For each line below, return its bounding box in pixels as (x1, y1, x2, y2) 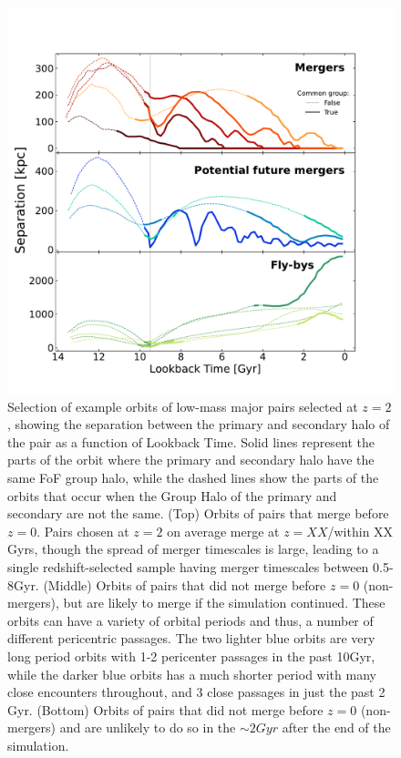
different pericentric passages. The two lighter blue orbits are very (7, 629, 375, 648)
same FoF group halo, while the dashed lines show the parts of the (7, 467, 379, 487)
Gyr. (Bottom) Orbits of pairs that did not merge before (7, 700, 324, 719)
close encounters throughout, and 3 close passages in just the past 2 (7, 682, 386, 702)
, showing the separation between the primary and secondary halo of (7, 415, 390, 434)
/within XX (327, 521, 394, 540)
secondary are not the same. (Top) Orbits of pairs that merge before (7, 504, 389, 523)
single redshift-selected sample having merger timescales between (7, 557, 369, 576)
